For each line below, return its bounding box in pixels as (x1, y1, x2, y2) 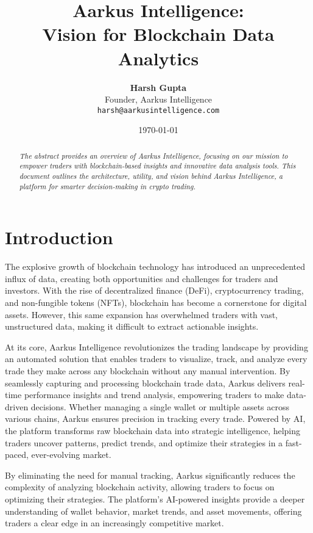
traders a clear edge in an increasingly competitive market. (5, 517, 224, 529)
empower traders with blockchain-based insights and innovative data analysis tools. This (19, 161, 296, 171)
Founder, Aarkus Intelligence (104, 93, 213, 106)
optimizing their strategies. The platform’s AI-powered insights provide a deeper (5, 492, 305, 505)
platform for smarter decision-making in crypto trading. (19, 181, 196, 191)
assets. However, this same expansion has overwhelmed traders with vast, (5, 308, 278, 321)
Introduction (5, 225, 113, 250)
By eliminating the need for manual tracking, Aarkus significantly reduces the (5, 468, 295, 481)
